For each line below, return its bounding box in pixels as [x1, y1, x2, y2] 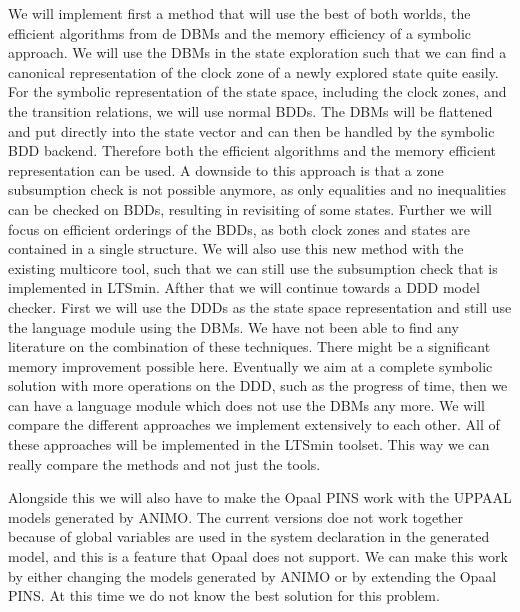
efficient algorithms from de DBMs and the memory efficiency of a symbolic [8, 22, 472, 43]
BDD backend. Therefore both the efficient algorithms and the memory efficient [8, 140, 497, 161]
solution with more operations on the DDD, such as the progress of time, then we [8, 375, 508, 396]
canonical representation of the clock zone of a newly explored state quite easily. [8, 61, 499, 82]
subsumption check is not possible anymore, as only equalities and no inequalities [8, 179, 507, 200]
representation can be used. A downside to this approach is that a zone [8, 159, 444, 180]
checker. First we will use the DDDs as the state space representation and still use [8, 296, 512, 317]
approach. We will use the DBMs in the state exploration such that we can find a [8, 42, 507, 63]
